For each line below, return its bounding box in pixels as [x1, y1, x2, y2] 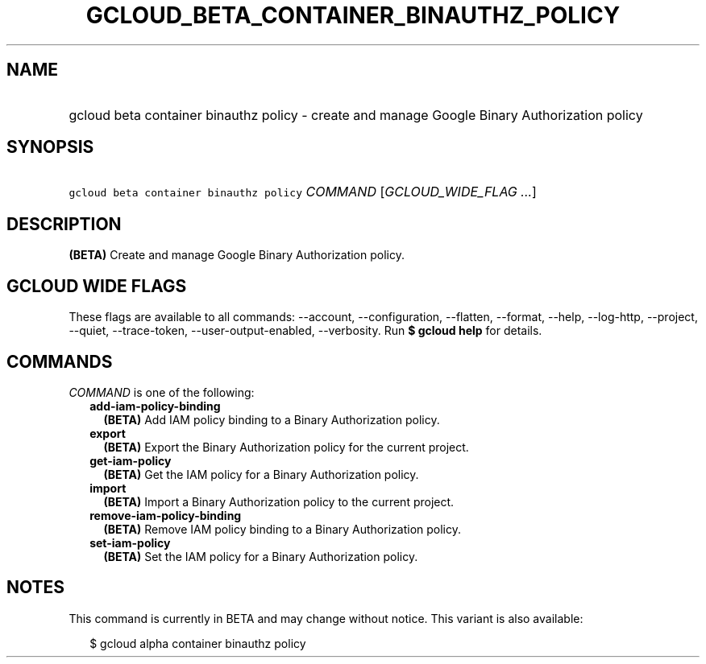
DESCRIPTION [6, 213, 122, 234]
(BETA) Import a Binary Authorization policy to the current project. [103, 494, 455, 509]
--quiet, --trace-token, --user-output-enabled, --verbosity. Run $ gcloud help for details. [69, 324, 542, 338]
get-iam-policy [89, 453, 172, 468]
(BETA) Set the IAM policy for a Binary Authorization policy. [103, 549, 418, 563]
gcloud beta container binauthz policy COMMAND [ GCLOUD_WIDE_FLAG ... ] [69, 184, 537, 200]
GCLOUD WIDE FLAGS [6, 275, 187, 296]
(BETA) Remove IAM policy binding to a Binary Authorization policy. [103, 522, 461, 536]
